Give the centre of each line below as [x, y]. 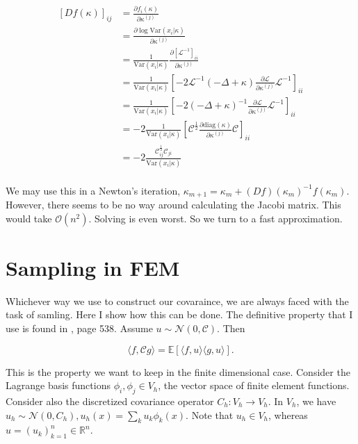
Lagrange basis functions [58, 385]
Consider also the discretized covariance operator [110, 401]
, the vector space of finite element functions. [254, 385]
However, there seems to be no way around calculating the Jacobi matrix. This [173, 205]
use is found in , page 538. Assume [79, 328]
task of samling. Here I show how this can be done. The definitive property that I [179, 314]
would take [29, 218]
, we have [316, 401]
